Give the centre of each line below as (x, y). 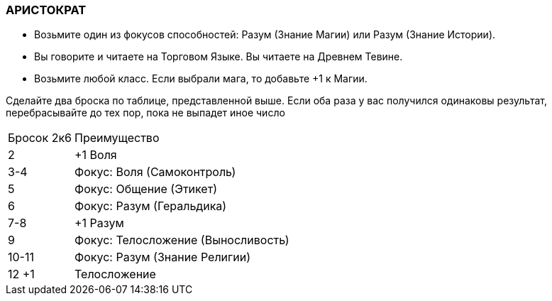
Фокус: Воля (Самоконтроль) (155, 172)
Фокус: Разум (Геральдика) (150, 206)
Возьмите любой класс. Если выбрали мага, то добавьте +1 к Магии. (201, 79)
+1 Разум (99, 223)
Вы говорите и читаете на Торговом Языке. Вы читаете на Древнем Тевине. (219, 57)
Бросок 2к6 (40, 138)
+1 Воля (95, 155)
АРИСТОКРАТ (46, 10)
